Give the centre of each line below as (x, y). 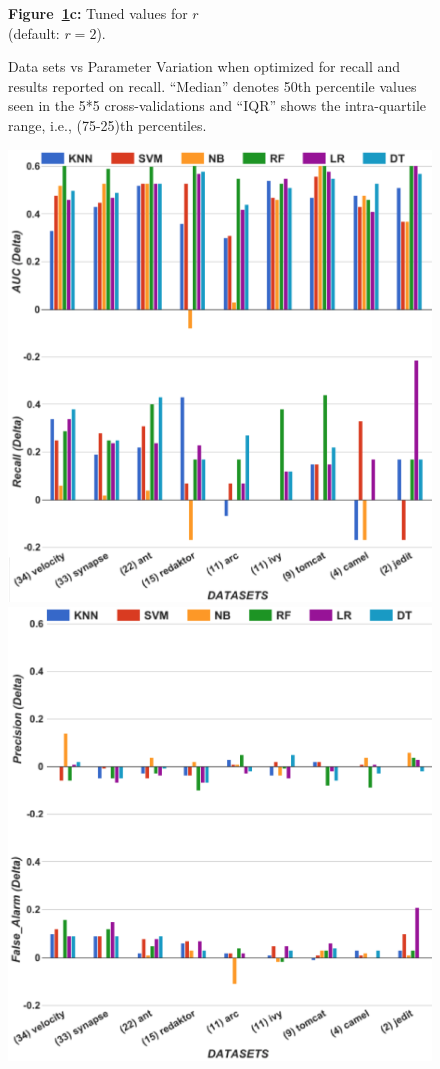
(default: (34, 32)
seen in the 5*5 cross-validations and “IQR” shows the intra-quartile (217, 105)
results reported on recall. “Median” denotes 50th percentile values (212, 85)
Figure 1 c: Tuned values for (98, 13)
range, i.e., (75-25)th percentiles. (107, 124)
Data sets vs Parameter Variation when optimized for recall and (204, 66)
